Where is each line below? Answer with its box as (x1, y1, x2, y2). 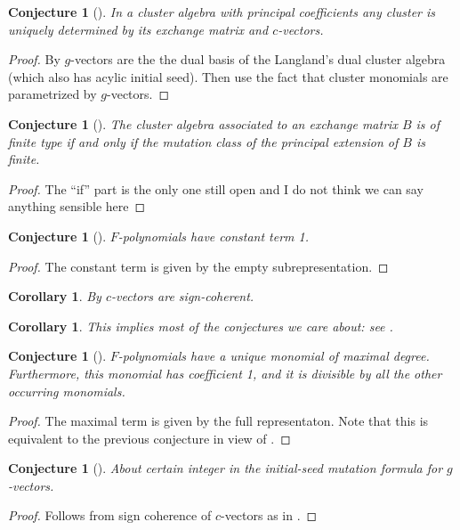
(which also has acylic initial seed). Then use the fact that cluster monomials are (8, 67, 448, 86)
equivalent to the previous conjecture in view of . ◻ (8, 428, 291, 447)
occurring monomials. (8, 381, 125, 400)
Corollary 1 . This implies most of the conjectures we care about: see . (8, 316, 393, 335)
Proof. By (8, 50, 61, 69)
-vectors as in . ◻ (220, 506, 318, 525)
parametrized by (8, 85, 97, 103)
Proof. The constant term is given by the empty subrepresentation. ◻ (8, 257, 389, 275)
